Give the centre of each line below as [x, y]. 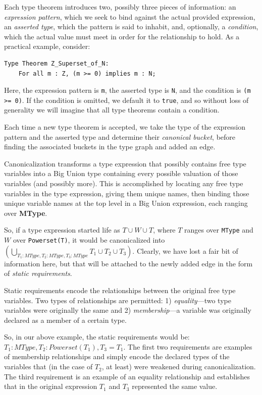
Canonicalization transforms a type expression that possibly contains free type [125, 163]
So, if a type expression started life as [62, 230]
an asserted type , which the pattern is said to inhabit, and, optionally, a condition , [131, 26]
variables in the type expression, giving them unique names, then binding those [127, 193]
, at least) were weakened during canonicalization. [179, 366]
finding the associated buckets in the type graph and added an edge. [110, 147]
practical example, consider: [47, 46]
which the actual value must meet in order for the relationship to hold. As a [122, 36]
